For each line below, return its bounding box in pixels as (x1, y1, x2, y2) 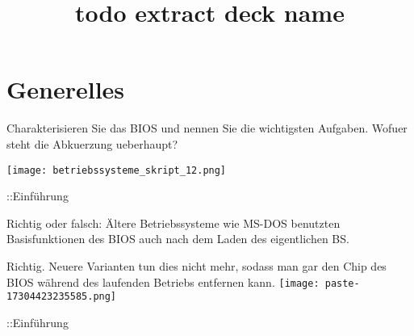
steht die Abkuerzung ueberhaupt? (6, 135, 178, 152)
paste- (324, 277, 360, 289)
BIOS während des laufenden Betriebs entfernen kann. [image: (6, 273, 320, 290)
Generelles (6, 73, 125, 106)
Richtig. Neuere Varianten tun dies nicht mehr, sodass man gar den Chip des (6, 257, 387, 274)
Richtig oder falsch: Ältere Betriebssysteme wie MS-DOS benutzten (6, 214, 341, 231)
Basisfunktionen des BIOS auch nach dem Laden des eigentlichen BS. (6, 230, 349, 247)
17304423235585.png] (6, 291, 117, 303)
